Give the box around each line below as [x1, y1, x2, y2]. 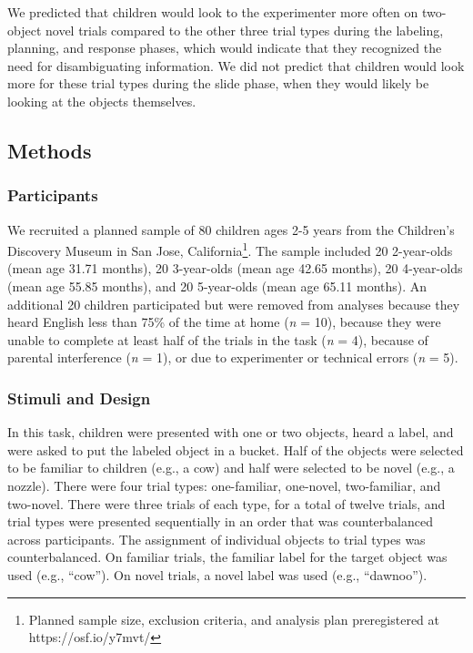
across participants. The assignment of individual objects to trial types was [7, 529, 426, 548]
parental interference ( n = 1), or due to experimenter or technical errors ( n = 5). [7, 348, 458, 367]
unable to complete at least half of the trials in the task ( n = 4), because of [7, 330, 428, 349]
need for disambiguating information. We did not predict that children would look [7, 56, 465, 75]
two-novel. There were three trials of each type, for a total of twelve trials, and [7, 494, 446, 513]
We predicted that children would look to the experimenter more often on [7, 3, 418, 21]
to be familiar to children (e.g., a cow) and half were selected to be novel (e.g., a [7, 458, 455, 477]
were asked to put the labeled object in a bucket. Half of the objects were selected [7, 440, 464, 459]
